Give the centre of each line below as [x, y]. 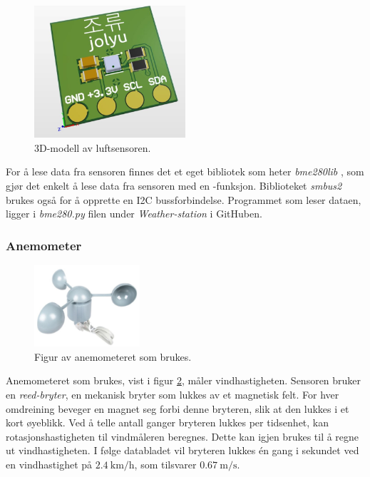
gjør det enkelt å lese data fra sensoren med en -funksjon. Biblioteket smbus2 [174, 185]
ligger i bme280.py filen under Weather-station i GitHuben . [134, 214]
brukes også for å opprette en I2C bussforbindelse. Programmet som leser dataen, [184, 199]
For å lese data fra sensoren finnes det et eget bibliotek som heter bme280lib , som [185, 171]
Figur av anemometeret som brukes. [113, 356]
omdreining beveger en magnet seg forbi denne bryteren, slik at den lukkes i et [178, 408]
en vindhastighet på [49, 464]
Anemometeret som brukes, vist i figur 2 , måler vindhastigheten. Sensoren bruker [184, 380]
